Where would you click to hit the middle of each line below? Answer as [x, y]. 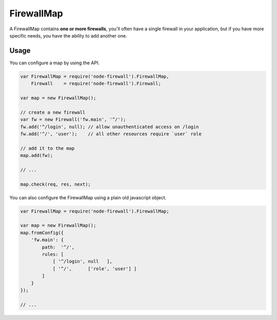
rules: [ [53, 254]
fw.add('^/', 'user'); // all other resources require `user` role [111, 134]
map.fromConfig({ [42, 233]
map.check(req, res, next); [55, 184]
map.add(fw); [37, 156]
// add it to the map [47, 148]
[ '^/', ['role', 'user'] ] [95, 269]
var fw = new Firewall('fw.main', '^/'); [73, 120]
